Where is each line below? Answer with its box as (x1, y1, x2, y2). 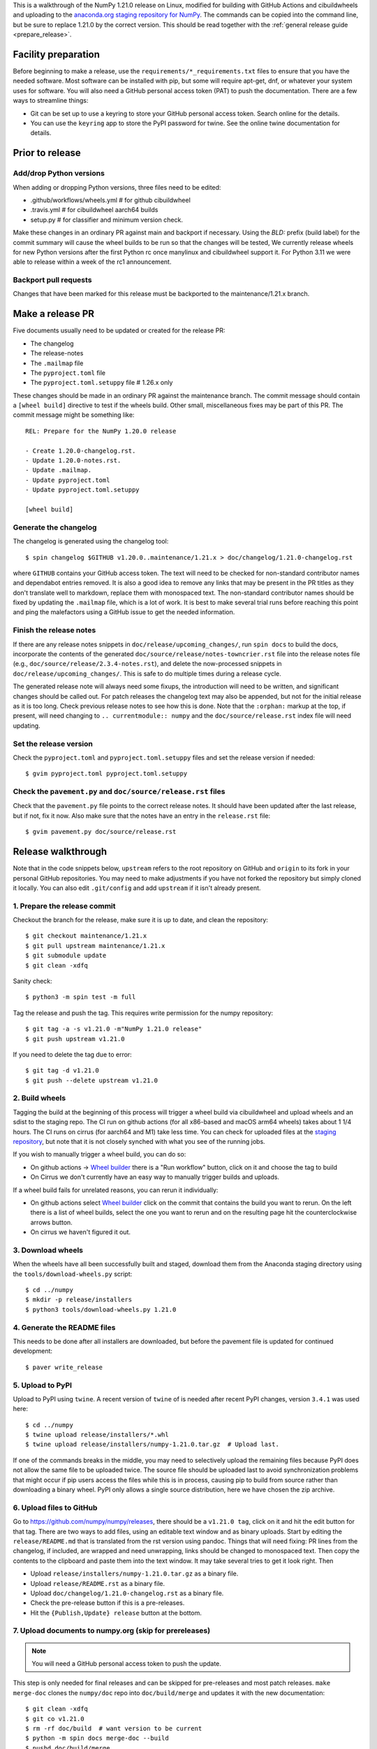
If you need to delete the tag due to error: (13, 1050, 132, 1058)
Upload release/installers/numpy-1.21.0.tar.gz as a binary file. (30, 1569, 239, 1578)
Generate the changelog (13, 522, 97, 532)
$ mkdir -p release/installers (25, 1296, 133, 1304)
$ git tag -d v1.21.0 (25, 1067, 99, 1075)
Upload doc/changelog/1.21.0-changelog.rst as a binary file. (30, 1589, 224, 1597)
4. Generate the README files (13, 1322, 116, 1332)
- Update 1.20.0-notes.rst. (25, 457, 121, 465)
